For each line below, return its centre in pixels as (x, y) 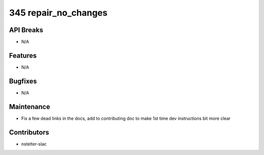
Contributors (29, 132)
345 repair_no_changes (58, 13)
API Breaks (26, 30)
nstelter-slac (34, 144)
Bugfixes (23, 81)
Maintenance (30, 107)
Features (23, 55)
